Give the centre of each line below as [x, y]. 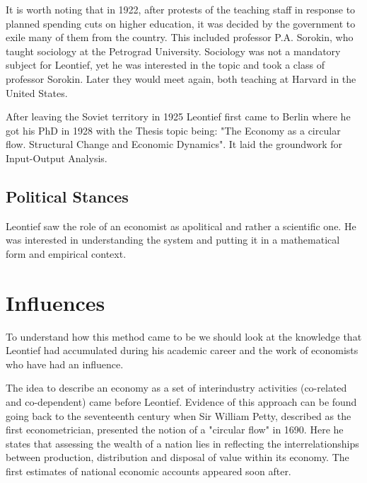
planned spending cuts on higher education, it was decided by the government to [181, 23]
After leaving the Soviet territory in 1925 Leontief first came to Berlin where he [178, 117]
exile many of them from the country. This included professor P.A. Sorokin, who [180, 37]
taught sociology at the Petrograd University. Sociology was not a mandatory [173, 51]
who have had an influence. [65, 364]
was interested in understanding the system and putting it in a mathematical [173, 240]
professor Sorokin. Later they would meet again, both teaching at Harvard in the [181, 78]
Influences [56, 302]
